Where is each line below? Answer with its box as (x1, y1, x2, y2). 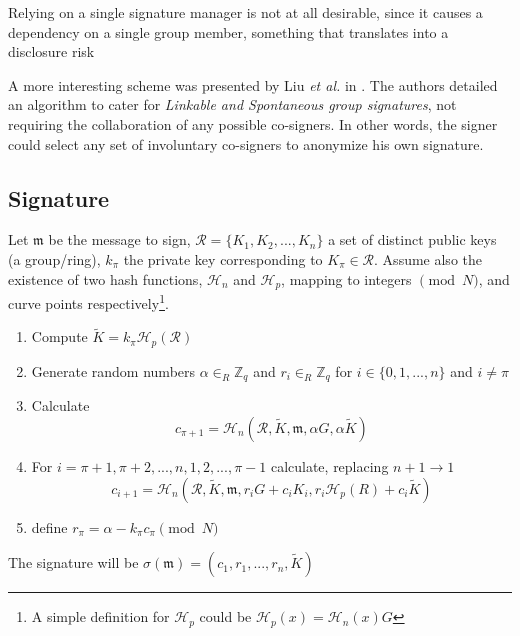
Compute (31, 326, 88, 347)
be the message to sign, (48, 229, 191, 250)
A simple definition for (31, 606, 170, 627)
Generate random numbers (31, 360, 196, 381)
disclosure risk (8, 41, 95, 62)
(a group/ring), (8, 248, 101, 269)
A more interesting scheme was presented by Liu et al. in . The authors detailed (8, 74, 498, 95)
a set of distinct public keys (328, 229, 497, 250)
